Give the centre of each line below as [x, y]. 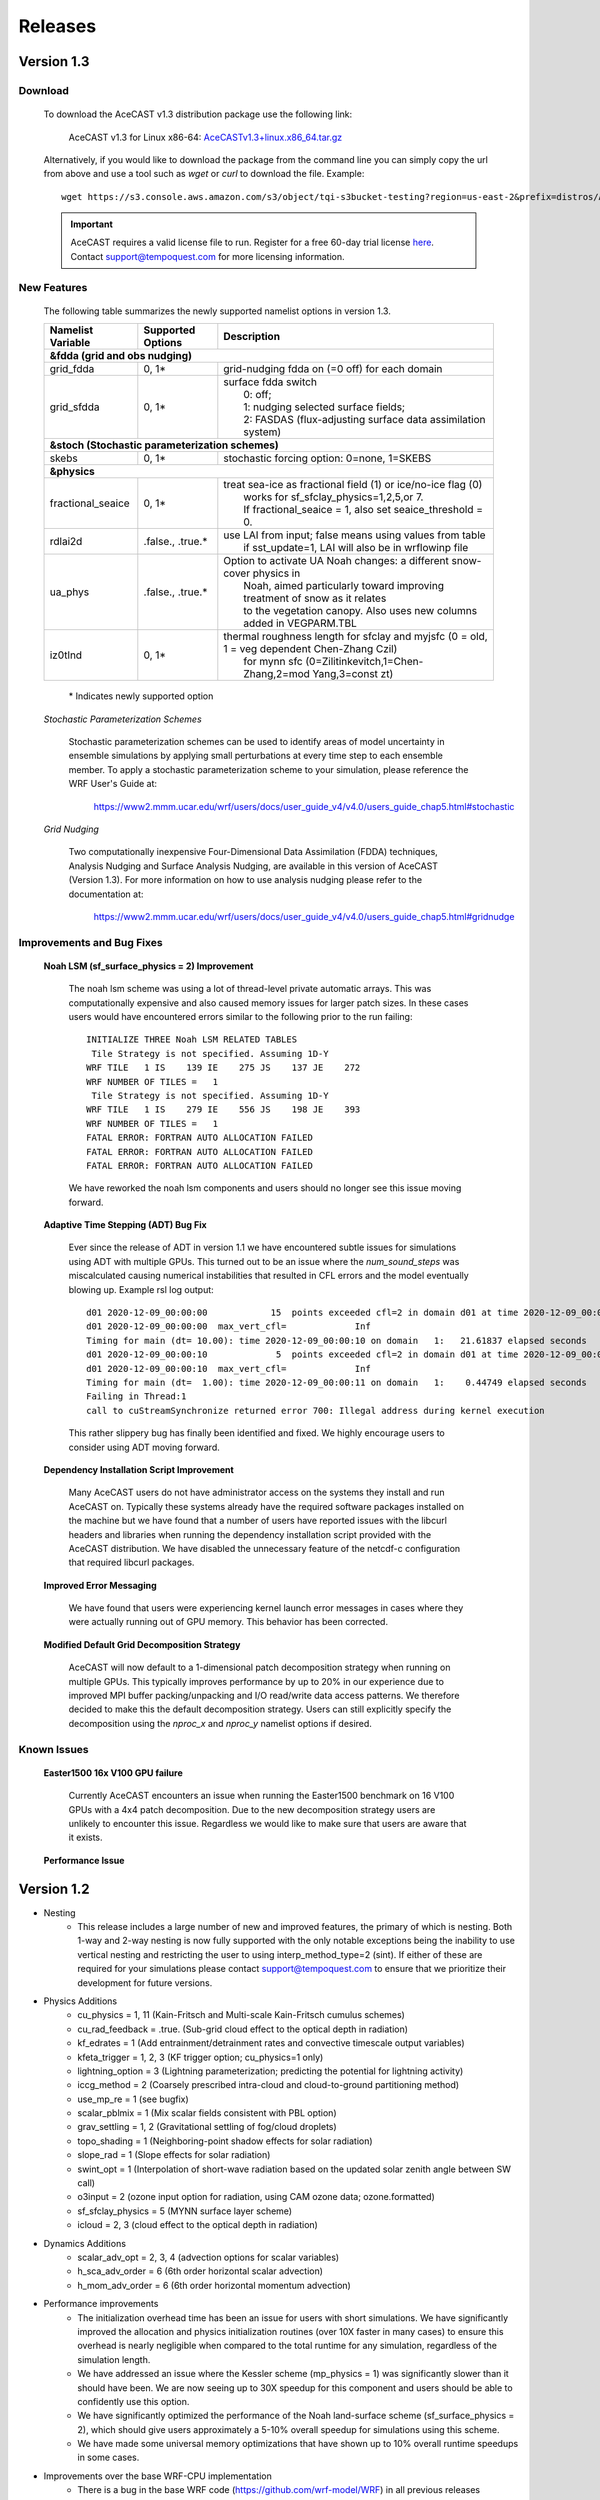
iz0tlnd [66, 655]
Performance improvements [101, 2304]
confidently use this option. [133, 2401]
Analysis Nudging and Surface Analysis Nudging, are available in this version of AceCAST [253, 866]
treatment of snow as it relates [315, 598]
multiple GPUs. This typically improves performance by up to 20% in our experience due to [256, 1681]
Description [251, 337]
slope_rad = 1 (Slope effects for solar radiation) [174, 2155]
